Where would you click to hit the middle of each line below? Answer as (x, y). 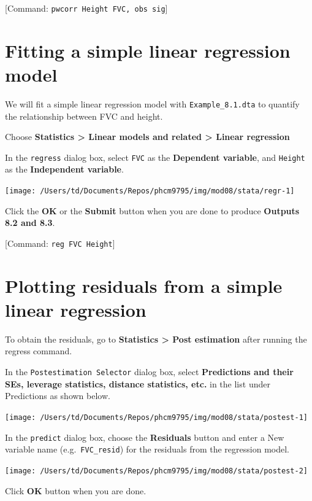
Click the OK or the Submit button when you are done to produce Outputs (152, 210)
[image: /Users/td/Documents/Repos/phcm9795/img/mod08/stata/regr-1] (150, 191)
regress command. (39, 351)
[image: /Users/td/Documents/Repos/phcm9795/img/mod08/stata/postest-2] (156, 471)
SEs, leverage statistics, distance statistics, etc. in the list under (138, 383)
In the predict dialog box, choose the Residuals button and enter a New (145, 437)
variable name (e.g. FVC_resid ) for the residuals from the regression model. (147, 449)
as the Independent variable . (64, 169)
